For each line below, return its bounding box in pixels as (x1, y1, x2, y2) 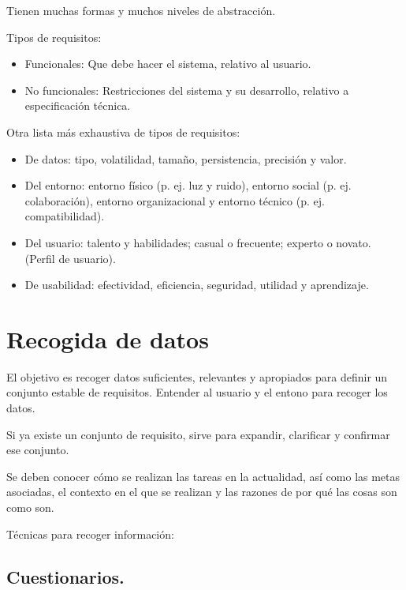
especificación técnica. (24, 97, 131, 114)
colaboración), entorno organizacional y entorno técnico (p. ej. (24, 192, 325, 209)
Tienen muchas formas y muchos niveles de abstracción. (6, 2, 276, 18)
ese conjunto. (6, 442, 69, 458)
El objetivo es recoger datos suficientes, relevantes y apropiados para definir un (6, 368, 388, 385)
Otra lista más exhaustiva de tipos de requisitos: (6, 123, 240, 140)
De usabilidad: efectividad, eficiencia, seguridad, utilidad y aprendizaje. (24, 276, 369, 293)
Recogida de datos (6, 322, 209, 355)
